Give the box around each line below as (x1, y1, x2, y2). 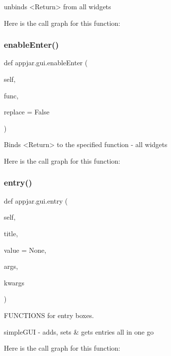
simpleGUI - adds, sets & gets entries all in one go (4, 326, 154, 337)
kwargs (4, 277, 25, 287)
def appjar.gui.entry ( (4, 195, 68, 206)
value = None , (4, 244, 47, 255)
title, (4, 228, 18, 238)
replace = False (4, 107, 50, 117)
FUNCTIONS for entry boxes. (4, 310, 94, 320)
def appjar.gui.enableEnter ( (4, 57, 88, 68)
